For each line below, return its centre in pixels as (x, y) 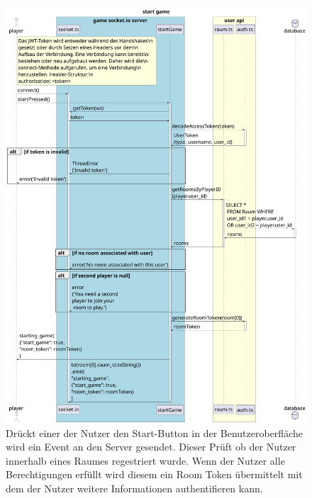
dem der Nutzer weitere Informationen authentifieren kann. (134, 488)
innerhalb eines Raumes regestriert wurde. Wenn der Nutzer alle (145, 460)
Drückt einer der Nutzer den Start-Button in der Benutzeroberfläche (154, 432)
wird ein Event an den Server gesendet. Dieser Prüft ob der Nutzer (151, 447)
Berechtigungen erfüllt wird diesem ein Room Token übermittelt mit (154, 474)
